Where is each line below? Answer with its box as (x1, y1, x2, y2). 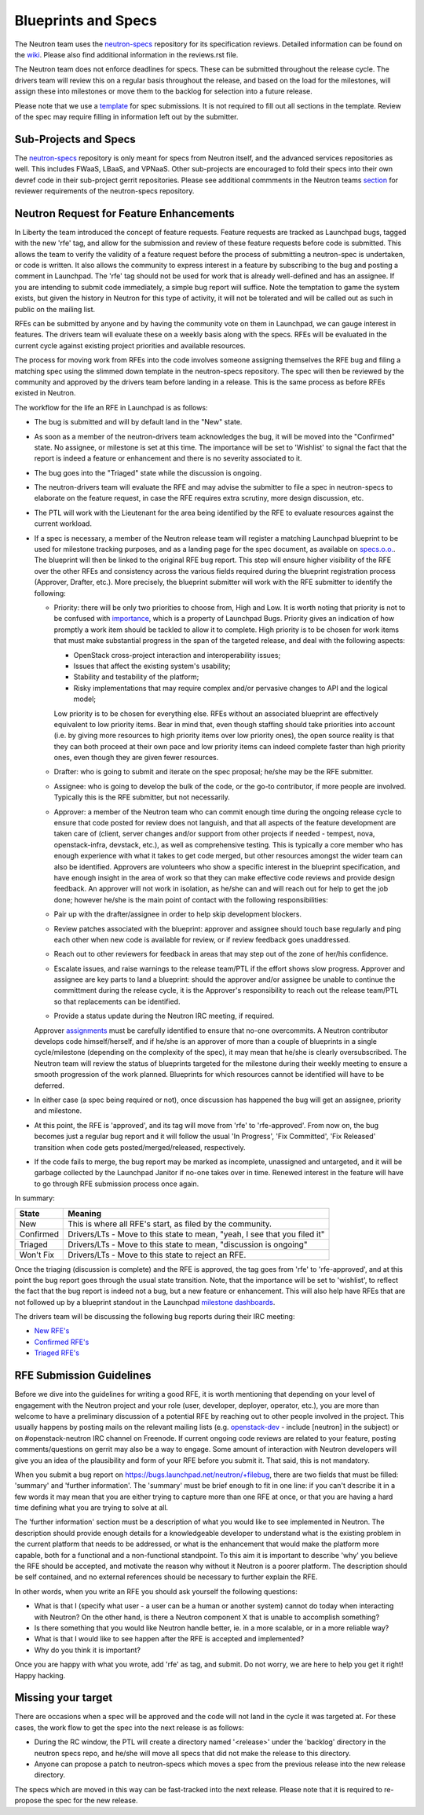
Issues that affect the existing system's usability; (73, 661, 231, 671)
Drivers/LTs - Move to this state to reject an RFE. (68, 1249, 247, 1260)
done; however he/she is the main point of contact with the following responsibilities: (53, 895, 329, 904)
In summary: (14, 1193, 55, 1203)
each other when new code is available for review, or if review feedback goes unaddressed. (53, 935, 351, 944)
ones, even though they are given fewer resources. (53, 753, 219, 762)
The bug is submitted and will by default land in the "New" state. (34, 417, 243, 427)
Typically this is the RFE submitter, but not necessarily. (53, 792, 231, 802)
